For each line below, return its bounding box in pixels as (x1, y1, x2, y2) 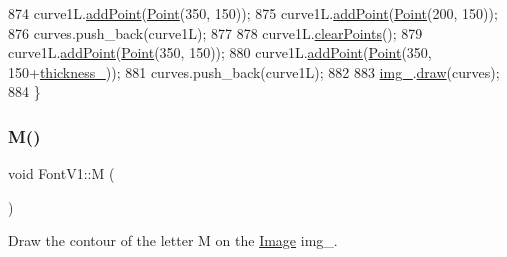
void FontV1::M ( (8, 163, 115, 184)
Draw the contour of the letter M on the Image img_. (8, 230, 338, 251)
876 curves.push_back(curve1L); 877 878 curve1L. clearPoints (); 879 (8, 22, 423, 43)
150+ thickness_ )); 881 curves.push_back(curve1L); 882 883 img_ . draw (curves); (8, 61, 500, 82)
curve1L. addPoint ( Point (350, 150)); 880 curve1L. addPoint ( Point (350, (8, 42, 432, 63)
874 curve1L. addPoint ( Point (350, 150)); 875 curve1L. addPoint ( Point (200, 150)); (8, 3, 498, 23)
